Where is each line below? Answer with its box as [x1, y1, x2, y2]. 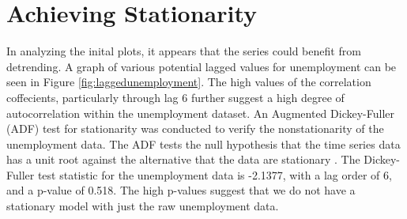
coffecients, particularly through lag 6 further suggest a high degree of [6, 89, 345, 105]
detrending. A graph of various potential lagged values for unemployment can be [6, 58, 397, 74]
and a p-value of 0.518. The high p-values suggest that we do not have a [6, 182, 356, 198]
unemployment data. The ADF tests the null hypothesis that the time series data [6, 135, 401, 152]
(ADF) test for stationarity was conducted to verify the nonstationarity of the [6, 120, 384, 137]
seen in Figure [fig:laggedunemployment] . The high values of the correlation [6, 74, 371, 90]
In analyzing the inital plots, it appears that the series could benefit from [6, 43, 361, 59]
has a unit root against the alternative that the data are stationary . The [6, 151, 360, 168]
